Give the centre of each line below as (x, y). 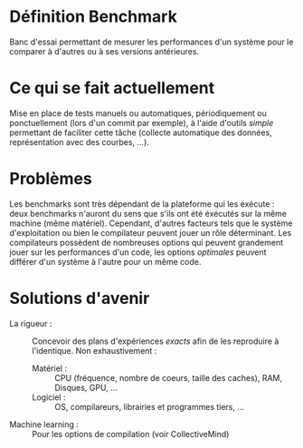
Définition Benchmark (94, 17)
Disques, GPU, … (86, 387)
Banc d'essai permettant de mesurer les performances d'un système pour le (151, 42)
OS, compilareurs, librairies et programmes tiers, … (150, 406)
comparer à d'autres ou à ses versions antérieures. (104, 51)
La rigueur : (31, 323)
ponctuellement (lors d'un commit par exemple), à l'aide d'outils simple (142, 122)
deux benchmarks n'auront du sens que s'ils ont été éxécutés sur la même (148, 213)
